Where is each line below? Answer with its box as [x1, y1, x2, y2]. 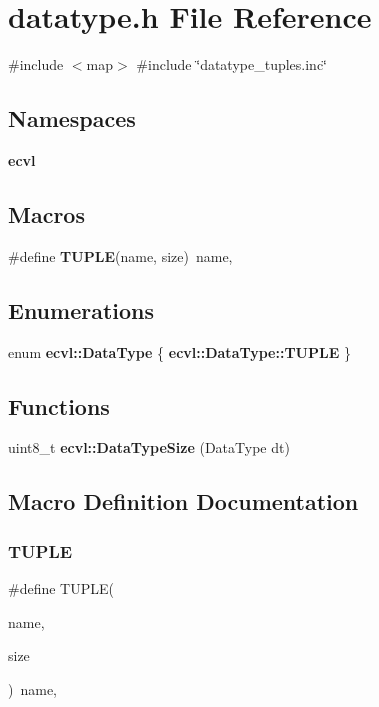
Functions [8, 390, 110, 421]
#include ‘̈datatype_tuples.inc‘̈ [136, 54, 328, 75]
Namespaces [8, 103, 136, 134]
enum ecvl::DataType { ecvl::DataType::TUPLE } [8, 341, 351, 362]
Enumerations [8, 294, 155, 325]
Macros [8, 198, 85, 229]
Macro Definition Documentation [8, 486, 359, 517]
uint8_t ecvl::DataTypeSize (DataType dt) [8, 437, 290, 458]
